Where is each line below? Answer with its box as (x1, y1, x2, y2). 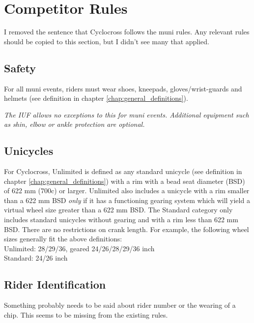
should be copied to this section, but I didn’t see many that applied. (4, 36, 209, 46)
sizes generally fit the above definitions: (4, 234, 122, 244)
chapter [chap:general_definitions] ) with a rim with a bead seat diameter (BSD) (4, 176, 245, 186)
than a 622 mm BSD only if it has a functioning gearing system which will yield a (4, 195, 250, 205)
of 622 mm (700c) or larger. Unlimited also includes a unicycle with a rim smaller (4, 185, 250, 196)
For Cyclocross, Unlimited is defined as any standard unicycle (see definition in (4, 166, 242, 176)
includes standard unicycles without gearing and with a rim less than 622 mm (4, 214, 238, 225)
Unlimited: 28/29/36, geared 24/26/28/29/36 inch (4, 243, 155, 253)
